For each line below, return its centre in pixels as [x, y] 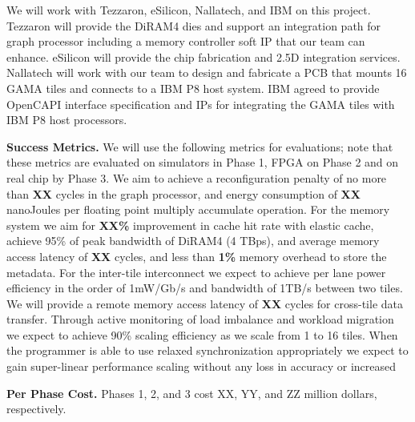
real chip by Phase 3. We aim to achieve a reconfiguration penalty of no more [197, 177]
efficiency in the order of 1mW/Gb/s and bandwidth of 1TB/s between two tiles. [205, 288]
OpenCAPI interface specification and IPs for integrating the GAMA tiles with [201, 104]
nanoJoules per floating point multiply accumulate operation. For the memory [198, 209]
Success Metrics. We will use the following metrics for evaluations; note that [200, 146]
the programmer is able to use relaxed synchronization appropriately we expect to [207, 350]
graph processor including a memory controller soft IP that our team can [186, 41]
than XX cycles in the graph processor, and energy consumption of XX [183, 193]
